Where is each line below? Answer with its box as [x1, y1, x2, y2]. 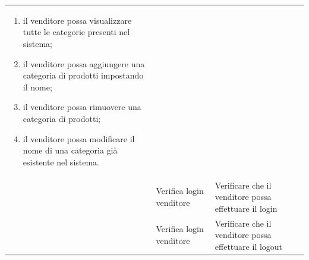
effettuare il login [215, 202, 278, 214]
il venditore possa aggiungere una [23, 57, 145, 70]
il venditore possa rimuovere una [23, 101, 141, 113]
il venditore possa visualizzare [23, 14, 132, 26]
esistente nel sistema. [23, 155, 100, 168]
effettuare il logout [215, 240, 283, 252]
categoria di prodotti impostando [23, 69, 144, 82]
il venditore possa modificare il [23, 132, 135, 145]
